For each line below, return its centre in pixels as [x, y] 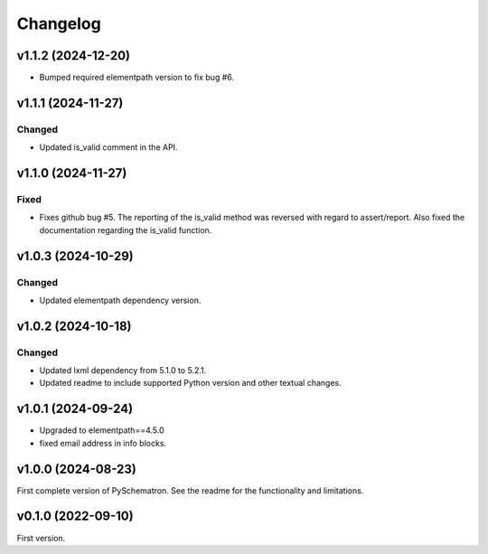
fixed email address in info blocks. [103, 443]
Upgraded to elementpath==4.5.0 [102, 430]
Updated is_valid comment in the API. [108, 147]
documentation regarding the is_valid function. [126, 230]
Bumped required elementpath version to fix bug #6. [137, 78]
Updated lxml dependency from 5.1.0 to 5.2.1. [123, 371]
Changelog [59, 23]
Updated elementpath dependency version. [120, 300]
